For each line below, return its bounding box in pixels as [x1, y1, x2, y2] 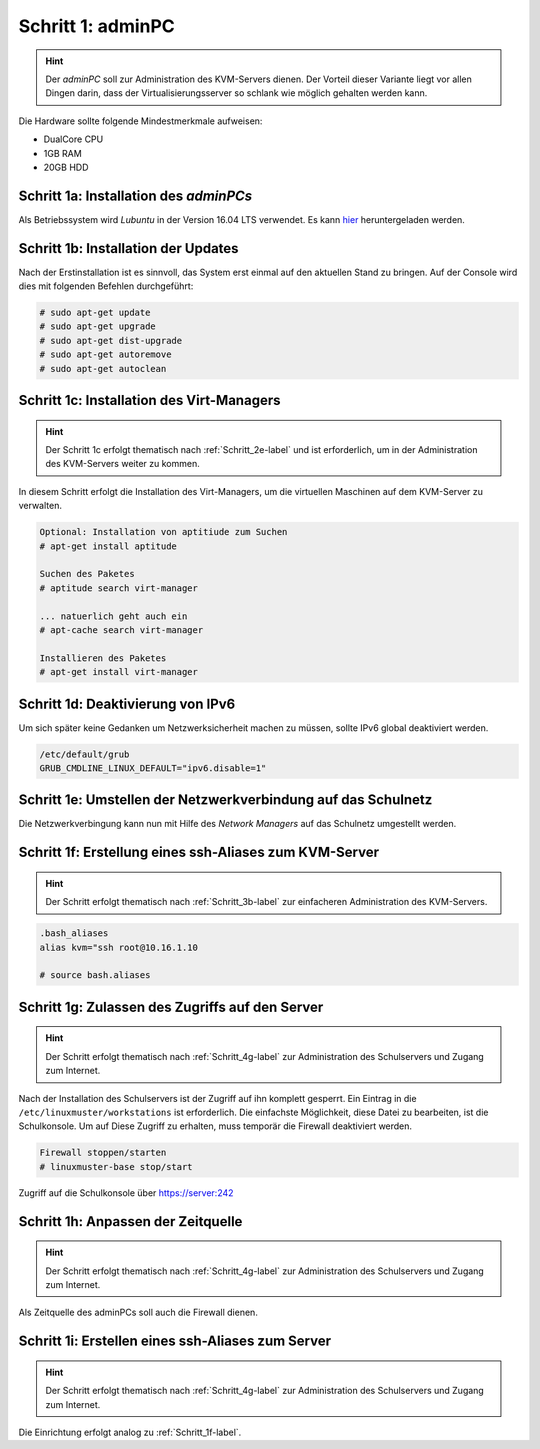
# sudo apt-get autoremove [39, 349, 172, 360]
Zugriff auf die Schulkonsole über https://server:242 [18, 1186, 234, 1199]
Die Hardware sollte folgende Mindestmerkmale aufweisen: [18, 115, 263, 127]
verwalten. [18, 500, 62, 512]
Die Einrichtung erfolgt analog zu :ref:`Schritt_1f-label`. [18, 1426, 242, 1438]
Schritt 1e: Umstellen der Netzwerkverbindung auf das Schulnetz [18, 791, 433, 809]
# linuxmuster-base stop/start [39, 1161, 194, 1172]
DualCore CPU [43, 133, 104, 145]
